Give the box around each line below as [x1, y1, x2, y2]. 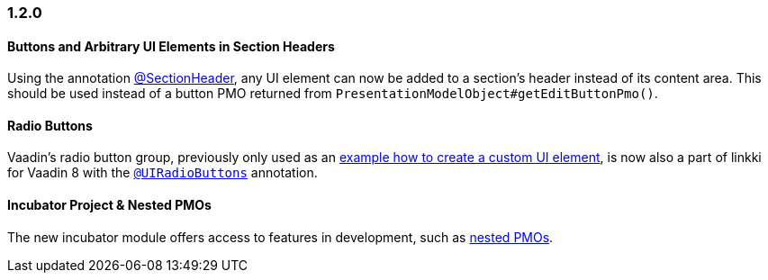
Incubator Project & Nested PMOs [7, 197, 212, 213]
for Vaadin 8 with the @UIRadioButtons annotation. [7, 165, 318, 181]
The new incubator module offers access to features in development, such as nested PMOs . [7, 229, 554, 245]
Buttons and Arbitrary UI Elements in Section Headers [7, 38, 335, 54]
